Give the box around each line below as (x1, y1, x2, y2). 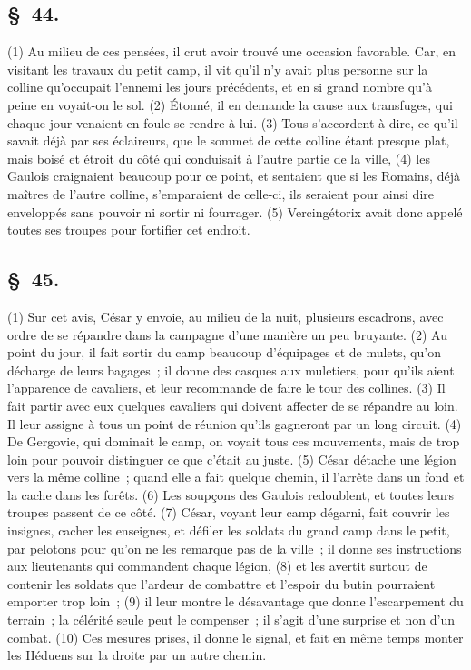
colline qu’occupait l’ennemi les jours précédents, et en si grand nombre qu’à (7, 77, 432, 96)
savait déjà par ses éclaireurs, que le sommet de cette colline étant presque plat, (7, 131, 450, 150)
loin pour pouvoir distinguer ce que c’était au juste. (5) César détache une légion (7, 449, 456, 468)
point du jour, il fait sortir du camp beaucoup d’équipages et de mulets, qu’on (7, 343, 441, 362)
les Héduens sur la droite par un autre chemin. (7, 645, 267, 665)
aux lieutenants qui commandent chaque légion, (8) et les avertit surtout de (7, 556, 427, 575)
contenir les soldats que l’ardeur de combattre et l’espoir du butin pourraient (7, 574, 436, 593)
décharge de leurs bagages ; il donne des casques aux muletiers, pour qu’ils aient (7, 360, 455, 379)
